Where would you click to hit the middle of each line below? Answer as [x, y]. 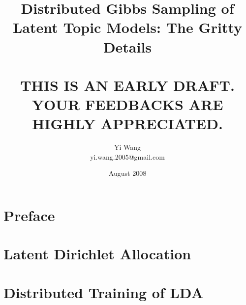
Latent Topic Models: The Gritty [127, 27]
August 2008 [127, 173]
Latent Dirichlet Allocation [97, 254]
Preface [29, 215]
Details [127, 46]
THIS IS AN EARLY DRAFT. [127, 85]
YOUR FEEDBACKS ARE [127, 104]
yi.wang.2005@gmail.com [127, 156]
